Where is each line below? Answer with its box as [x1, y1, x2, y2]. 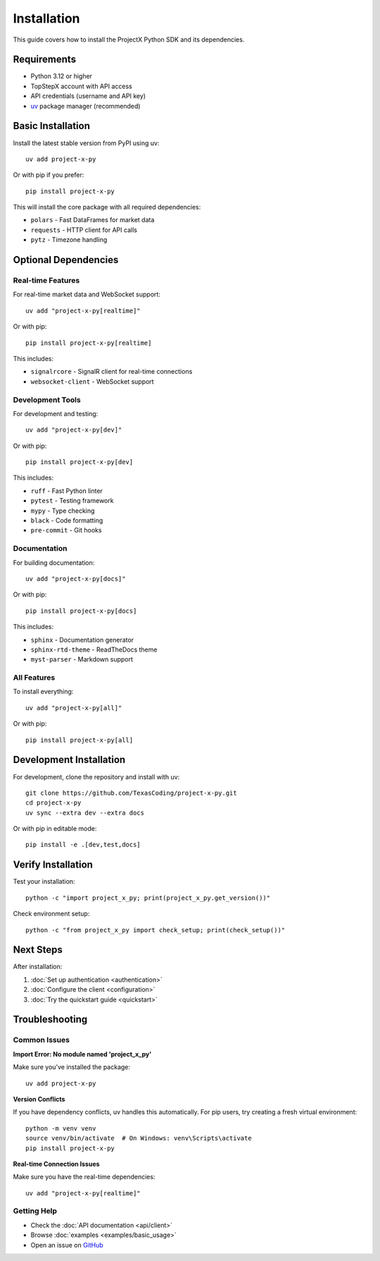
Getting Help [13, 1206, 58, 1216]
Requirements [13, 54, 77, 66]
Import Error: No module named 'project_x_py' [13, 1049, 152, 1058]
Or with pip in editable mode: [13, 824, 97, 833]
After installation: [13, 963, 63, 971]
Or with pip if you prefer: [13, 171, 84, 179]
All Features [13, 673, 56, 683]
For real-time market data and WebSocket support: [13, 290, 161, 299]
